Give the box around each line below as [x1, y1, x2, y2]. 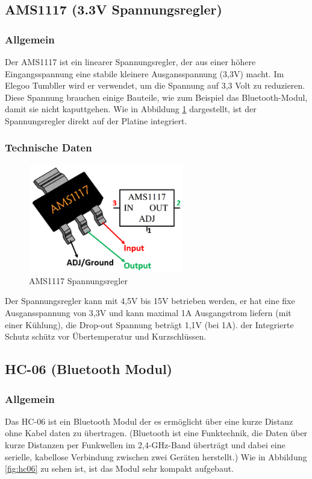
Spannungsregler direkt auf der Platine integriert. [5, 114, 187, 127]
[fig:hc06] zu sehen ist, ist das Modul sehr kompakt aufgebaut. [5, 462, 234, 475]
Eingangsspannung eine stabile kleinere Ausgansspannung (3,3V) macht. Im [5, 67, 284, 80]
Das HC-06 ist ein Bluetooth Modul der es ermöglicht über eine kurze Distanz [5, 414, 293, 427]
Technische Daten [5, 140, 92, 155]
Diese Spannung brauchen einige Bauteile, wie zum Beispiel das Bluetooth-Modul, [5, 90, 308, 103]
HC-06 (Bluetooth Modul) [5, 360, 172, 378]
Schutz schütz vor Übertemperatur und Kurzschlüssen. [5, 330, 207, 343]
